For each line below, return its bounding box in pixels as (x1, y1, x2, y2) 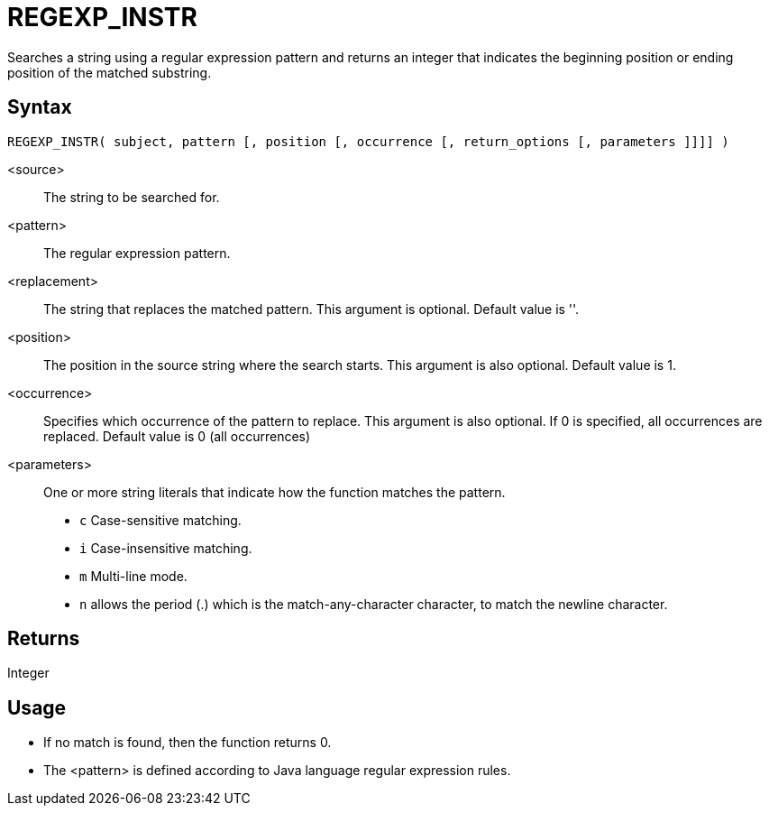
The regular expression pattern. (43, 245, 231, 261)
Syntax (7, 96, 72, 119)
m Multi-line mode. (79, 568, 188, 584)
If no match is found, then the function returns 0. (43, 734, 332, 751)
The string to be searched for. (43, 189, 220, 205)
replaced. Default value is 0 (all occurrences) (43, 428, 311, 444)
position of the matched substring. (7, 64, 212, 80)
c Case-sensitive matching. (79, 512, 242, 528)
